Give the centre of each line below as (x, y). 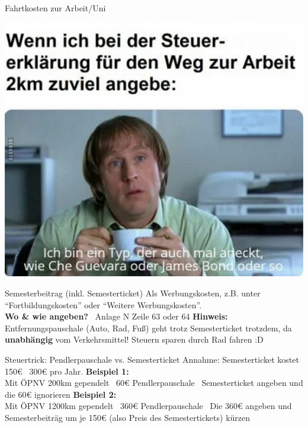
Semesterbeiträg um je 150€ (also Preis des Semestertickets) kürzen (128, 417)
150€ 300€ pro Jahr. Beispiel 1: (67, 371)
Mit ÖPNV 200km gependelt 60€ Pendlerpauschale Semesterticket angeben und (154, 383)
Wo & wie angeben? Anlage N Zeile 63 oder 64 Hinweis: (116, 316)
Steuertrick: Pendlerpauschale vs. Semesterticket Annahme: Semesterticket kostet (152, 359)
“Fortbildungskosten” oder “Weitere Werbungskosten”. (103, 304)
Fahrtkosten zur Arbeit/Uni (55, 8)
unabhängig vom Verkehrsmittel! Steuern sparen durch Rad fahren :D (134, 339)
